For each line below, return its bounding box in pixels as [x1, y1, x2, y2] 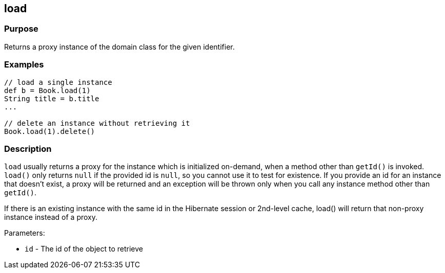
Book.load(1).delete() [4, 127, 95, 135]
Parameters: [4, 229, 45, 238]
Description [4, 143, 52, 154]
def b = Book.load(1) [4, 86, 91, 95]
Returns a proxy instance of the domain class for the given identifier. [4, 42, 235, 51]
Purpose [4, 24, 38, 34]
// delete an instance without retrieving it [4, 119, 190, 127]
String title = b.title [4, 94, 99, 103]
